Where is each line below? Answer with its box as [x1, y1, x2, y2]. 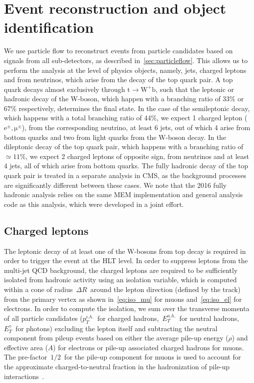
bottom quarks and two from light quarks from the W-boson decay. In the [4, 132, 226, 142]
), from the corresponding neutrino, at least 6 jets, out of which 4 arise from [22, 122, 251, 133]
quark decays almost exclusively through [4, 84, 125, 94]
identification [4, 17, 94, 37]
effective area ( [4, 342, 48, 352]
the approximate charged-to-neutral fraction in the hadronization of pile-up [4, 361, 230, 371]
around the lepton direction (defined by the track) [90, 284, 241, 294]
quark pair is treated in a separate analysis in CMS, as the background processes [4, 170, 247, 180]
